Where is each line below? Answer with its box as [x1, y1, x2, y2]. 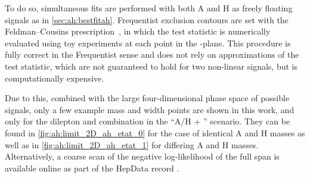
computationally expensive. [5, 71, 104, 84]
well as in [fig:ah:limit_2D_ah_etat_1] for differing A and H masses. [5, 138, 259, 151]
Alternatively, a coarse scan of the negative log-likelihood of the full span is [5, 150, 280, 163]
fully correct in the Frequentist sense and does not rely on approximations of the [5, 48, 299, 61]
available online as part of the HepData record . [5, 161, 179, 174]
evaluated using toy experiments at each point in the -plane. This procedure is [5, 36, 291, 49]
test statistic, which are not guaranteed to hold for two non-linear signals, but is [5, 60, 298, 72]
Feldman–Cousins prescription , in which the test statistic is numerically [5, 25, 271, 38]
